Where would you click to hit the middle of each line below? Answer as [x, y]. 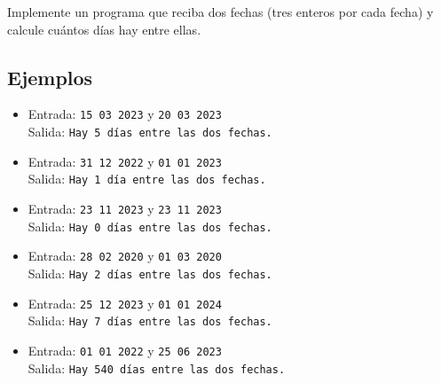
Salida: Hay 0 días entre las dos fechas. [150, 226]
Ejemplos [50, 77]
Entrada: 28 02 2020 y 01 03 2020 [125, 256]
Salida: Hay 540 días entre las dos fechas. [157, 367]
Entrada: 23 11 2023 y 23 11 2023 [125, 209]
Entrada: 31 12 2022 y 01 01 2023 [125, 161]
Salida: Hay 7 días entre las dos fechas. [150, 320]
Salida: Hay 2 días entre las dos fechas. [150, 273]
